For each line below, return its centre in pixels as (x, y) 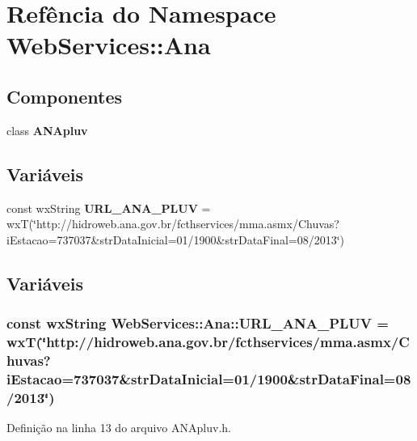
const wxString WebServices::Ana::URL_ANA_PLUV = (198, 323)
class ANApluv (47, 130)
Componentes (65, 96)
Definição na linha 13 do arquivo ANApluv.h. (119, 428)
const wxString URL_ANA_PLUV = (109, 208)
